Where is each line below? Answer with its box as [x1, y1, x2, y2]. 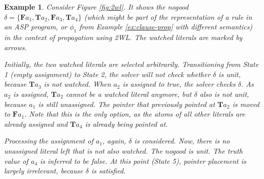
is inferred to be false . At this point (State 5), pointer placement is [40, 155, 246, 166]
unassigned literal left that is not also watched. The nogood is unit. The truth [4, 145, 243, 156]
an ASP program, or [4, 21, 68, 32]
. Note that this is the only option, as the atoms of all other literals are [24, 109, 245, 119]
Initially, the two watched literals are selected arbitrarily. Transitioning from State [4, 59, 259, 69]
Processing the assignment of [4, 135, 93, 146]
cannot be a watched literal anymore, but [65, 88, 192, 99]
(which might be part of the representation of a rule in [84, 11, 252, 22]
